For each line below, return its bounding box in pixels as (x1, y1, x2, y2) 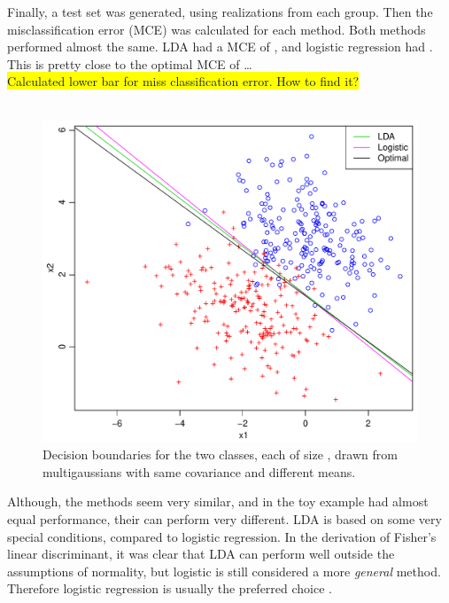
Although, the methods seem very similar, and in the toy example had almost (7, 492, 429, 511)
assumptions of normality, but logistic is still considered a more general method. (7, 561, 441, 580)
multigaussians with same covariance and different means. (43, 462, 356, 481)
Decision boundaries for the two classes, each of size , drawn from (43, 445, 398, 464)
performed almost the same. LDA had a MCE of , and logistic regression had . (7, 37, 433, 56)
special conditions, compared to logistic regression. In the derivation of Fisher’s (7, 527, 437, 545)
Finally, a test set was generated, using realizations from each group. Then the (7, 3, 433, 20)
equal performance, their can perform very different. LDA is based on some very (7, 510, 442, 529)
